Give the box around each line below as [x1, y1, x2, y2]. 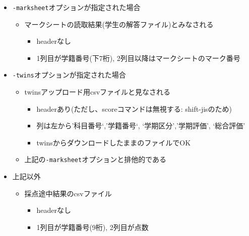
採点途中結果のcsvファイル [24, 188, 112, 198]
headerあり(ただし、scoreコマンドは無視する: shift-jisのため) [36, 103, 232, 114]
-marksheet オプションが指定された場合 [12, 2, 141, 12]
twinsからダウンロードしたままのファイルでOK [36, 137, 191, 147]
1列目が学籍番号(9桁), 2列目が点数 [36, 221, 149, 232]
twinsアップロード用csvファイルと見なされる [24, 87, 171, 97]
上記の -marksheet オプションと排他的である [24, 154, 167, 165]
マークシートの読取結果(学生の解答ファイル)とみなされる [24, 19, 214, 29]
